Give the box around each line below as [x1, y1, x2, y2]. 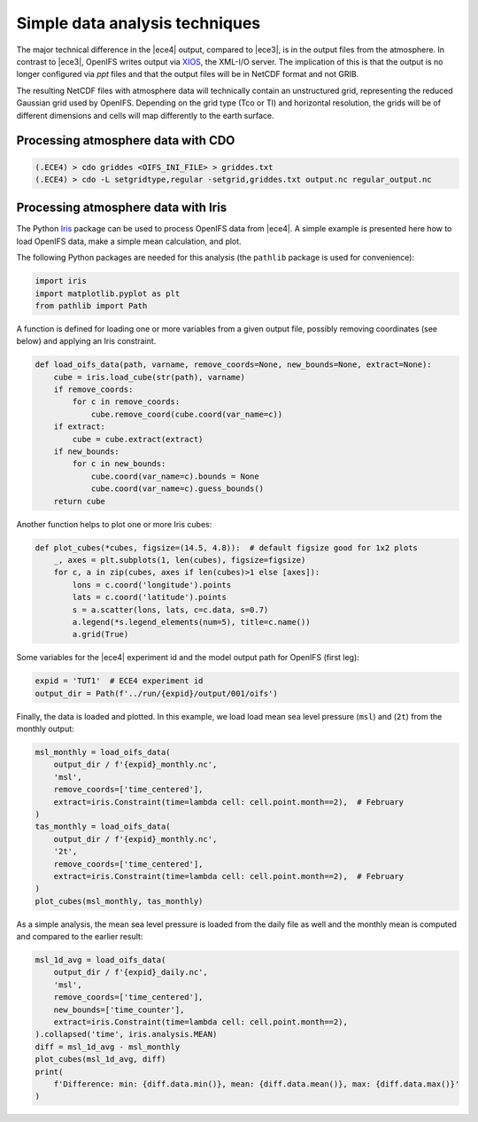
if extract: [53, 422, 106, 432]
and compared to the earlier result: [16, 931, 143, 942]
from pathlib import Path [35, 300, 148, 310]
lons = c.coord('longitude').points [72, 580, 232, 589]
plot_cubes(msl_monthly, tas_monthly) [35, 896, 204, 906]
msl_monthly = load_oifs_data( [35, 747, 172, 758]
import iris [35, 276, 88, 286]
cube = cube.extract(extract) [72, 434, 204, 444]
